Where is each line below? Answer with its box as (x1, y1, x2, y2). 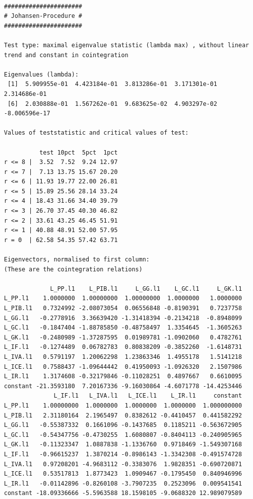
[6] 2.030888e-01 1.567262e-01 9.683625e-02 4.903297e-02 (7, 100, 217, 107)
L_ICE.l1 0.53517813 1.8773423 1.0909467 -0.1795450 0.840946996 (4, 470, 242, 478)
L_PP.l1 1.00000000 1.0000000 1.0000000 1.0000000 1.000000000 (4, 402, 242, 409)
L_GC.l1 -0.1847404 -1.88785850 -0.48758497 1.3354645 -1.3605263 (4, 324, 242, 332)
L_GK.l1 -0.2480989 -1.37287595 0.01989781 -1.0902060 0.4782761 (4, 333, 242, 341)
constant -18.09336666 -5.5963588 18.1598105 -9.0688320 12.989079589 (4, 490, 242, 497)
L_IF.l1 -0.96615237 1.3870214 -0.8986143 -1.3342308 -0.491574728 (4, 450, 242, 458)
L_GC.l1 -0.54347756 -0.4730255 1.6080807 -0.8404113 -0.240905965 (4, 431, 242, 438)
